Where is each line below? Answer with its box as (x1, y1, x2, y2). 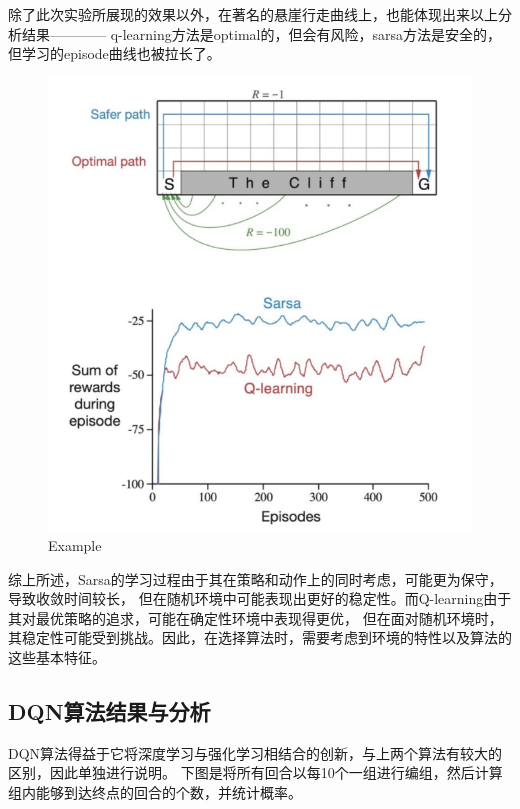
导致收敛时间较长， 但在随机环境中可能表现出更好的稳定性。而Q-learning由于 (8, 588, 512, 609)
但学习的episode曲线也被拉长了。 (8, 43, 221, 64)
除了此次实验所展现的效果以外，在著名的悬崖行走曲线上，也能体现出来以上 (8, 4, 498, 24)
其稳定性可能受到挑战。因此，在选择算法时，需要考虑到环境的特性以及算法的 (8, 627, 512, 648)
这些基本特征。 (8, 646, 106, 667)
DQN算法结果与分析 (8, 695, 211, 726)
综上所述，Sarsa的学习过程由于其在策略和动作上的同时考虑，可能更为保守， (8, 568, 503, 589)
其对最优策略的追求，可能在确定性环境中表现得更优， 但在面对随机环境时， (8, 607, 503, 628)
